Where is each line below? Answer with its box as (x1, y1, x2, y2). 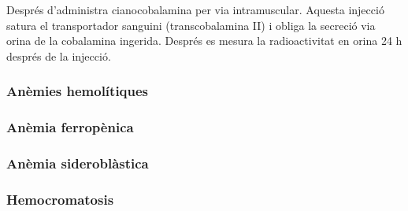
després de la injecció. (6, 47, 111, 64)
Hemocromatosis (6, 189, 114, 209)
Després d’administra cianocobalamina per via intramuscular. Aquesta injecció (6, 2, 384, 17)
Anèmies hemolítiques (6, 81, 149, 101)
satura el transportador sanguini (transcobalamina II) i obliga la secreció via (6, 17, 376, 33)
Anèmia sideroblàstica (6, 153, 149, 172)
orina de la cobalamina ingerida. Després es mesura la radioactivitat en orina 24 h (6, 32, 402, 49)
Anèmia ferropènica (6, 117, 134, 137)
